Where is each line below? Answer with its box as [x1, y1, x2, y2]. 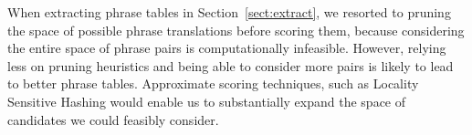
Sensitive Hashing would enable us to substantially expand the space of [7, 91, 406, 110]
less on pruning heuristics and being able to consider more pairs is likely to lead [7, 56, 454, 75]
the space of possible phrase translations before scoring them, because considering [7, 20, 465, 39]
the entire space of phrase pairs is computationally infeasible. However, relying [7, 38, 446, 57]
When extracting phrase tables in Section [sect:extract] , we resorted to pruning [7, 3, 451, 21]
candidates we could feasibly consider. [7, 109, 219, 129]
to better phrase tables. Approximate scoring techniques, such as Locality [7, 74, 419, 93]
